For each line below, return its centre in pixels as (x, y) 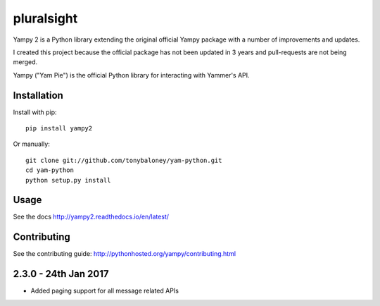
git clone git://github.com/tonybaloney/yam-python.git (124, 160)
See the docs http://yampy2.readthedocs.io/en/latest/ (91, 217)
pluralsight (45, 18)
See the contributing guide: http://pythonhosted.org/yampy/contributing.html (124, 254)
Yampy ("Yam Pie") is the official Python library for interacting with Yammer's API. (131, 75)
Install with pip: (35, 112)
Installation (38, 95)
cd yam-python (50, 170)
